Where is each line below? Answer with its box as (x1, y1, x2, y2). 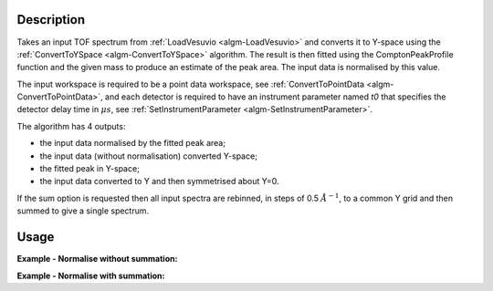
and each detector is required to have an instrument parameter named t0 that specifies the (105, 91, 446, 102)
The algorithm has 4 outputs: (16, 120, 126, 131)
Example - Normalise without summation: (16, 254, 178, 265)
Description (16, 12, 86, 27)
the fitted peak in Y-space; (39, 163, 141, 174)
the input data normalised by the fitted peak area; (39, 138, 226, 149)
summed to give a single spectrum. (16, 205, 150, 216)
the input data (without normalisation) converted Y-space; (39, 151, 257, 161)
